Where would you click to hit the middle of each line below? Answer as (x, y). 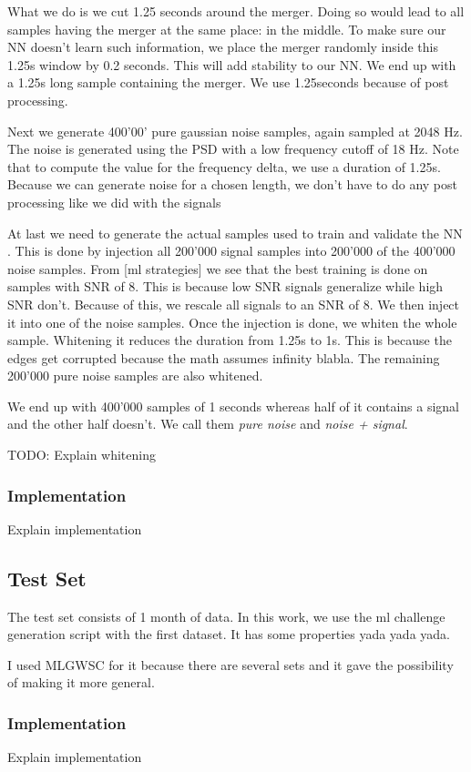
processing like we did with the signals (114, 202)
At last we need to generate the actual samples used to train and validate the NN (235, 233)
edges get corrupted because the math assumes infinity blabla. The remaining (224, 357)
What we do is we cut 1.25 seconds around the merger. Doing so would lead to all (236, 11)
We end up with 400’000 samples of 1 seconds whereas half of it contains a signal (233, 406)
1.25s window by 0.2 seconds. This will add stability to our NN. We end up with (232, 64)
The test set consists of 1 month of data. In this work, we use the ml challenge (226, 616)
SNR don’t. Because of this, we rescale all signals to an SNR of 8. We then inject (234, 304)
